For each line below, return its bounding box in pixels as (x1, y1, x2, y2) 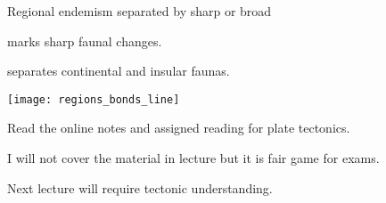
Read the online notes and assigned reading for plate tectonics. (7, 118, 350, 137)
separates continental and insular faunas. (7, 61, 230, 80)
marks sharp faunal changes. (7, 31, 162, 50)
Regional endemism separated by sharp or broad (7, 2, 272, 20)
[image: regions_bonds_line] (7, 93, 180, 106)
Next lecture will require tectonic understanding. (7, 178, 273, 197)
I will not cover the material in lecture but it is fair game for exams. (7, 149, 380, 167)
